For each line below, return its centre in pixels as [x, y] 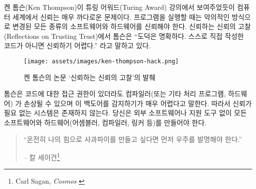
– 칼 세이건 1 [42, 156]
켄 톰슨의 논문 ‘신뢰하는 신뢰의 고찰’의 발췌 [90, 77]
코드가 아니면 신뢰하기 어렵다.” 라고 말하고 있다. [78, 45]
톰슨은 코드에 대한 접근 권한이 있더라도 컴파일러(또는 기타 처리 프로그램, [115, 94]
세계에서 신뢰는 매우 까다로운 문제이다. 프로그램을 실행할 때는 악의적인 [121, 16]
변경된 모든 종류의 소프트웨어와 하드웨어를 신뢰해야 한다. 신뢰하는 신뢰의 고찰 [132, 26]
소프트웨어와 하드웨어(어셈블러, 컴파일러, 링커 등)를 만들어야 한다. [105, 122]
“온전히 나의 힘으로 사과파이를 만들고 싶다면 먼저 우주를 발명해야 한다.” [133, 139]
